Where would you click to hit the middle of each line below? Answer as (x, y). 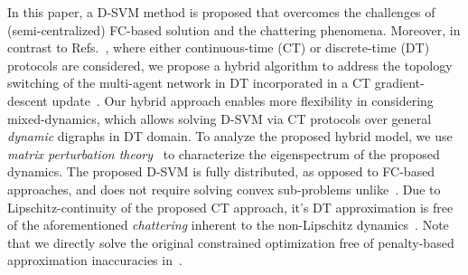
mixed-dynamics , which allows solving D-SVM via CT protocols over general (220, 118)
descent (28, 100)
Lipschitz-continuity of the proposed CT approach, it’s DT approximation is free (230, 207)
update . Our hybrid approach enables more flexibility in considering (243, 100)
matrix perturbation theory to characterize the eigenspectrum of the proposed (224, 153)
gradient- (399, 83)
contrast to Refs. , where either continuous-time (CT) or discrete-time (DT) (219, 47)
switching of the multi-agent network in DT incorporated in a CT (189, 83)
